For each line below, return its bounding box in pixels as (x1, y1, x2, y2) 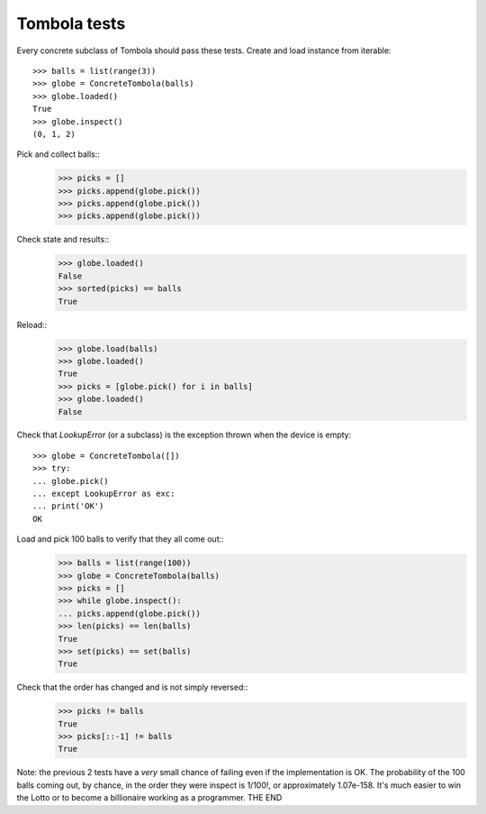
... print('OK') (32, 501, 104, 511)
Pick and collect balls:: (16, 149, 101, 160)
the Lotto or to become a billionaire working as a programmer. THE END (16, 792, 283, 803)
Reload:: (16, 319, 48, 330)
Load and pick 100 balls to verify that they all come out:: (16, 534, 224, 544)
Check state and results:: (16, 234, 110, 245)
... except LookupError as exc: (32, 489, 175, 499)
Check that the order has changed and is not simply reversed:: (16, 681, 248, 693)
